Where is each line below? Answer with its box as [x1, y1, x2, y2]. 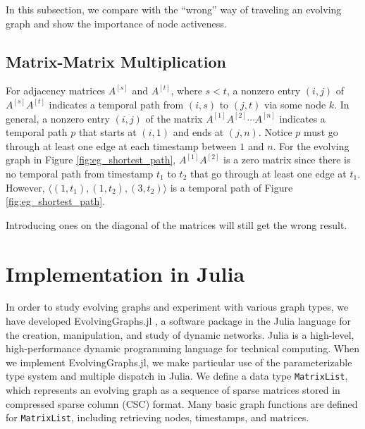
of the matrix [145, 111, 203, 125]
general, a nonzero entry [6, 111, 110, 125]
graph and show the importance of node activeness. [6, 15, 227, 30]
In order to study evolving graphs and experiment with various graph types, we [6, 299, 349, 314]
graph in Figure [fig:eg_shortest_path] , [6, 152, 176, 167]
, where [171, 83, 202, 98]
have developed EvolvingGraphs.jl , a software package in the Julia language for [6, 313, 352, 328]
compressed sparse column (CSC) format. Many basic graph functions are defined [6, 396, 358, 411]
